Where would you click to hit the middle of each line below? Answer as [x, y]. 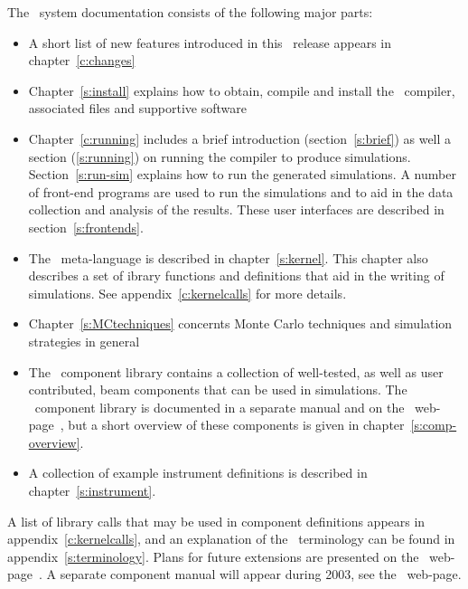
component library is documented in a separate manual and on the [220, 407]
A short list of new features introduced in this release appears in [210, 42]
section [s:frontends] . [86, 227]
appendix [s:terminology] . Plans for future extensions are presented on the [213, 556]
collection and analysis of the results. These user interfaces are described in [236, 209]
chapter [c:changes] [82, 60]
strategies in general [84, 341]
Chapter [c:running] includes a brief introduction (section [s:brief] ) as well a [240, 138]
